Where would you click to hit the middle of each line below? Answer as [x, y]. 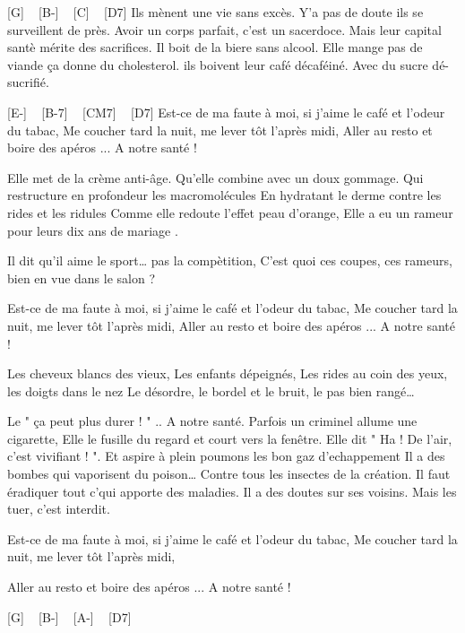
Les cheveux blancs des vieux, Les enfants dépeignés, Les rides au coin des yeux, [228, 373]
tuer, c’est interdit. [59, 509]
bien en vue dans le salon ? [82, 277]
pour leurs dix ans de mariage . [93, 230]
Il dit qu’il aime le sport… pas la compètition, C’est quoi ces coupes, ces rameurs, [230, 260]
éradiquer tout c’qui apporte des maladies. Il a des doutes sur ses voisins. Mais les [232, 491]
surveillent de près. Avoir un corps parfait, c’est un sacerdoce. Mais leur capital [224, 29]
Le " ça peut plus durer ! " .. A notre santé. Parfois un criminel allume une [212, 421]
